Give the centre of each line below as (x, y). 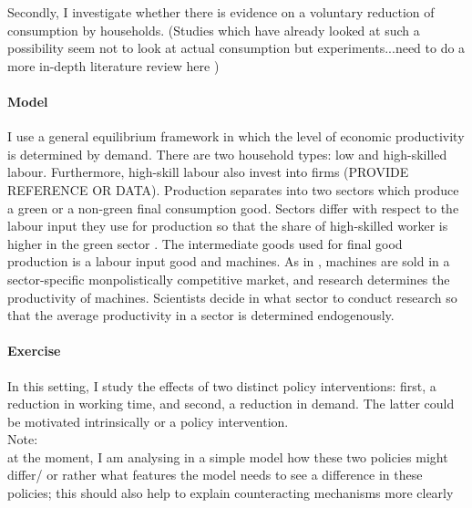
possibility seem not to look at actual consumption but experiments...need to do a (236, 48)
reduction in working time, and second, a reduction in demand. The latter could (231, 404)
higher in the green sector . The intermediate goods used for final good (205, 243)
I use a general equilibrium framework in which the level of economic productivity (236, 136)
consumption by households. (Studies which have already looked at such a (214, 30)
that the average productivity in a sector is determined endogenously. (201, 315)
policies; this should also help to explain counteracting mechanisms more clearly (231, 493)
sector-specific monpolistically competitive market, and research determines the (229, 279)
